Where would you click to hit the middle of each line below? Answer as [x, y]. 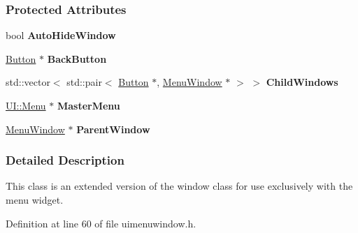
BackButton [77, 58]
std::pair [84, 82]
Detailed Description [65, 160]
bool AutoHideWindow [61, 35]
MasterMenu [88, 105]
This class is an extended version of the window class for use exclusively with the [179, 186]
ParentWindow [113, 129]
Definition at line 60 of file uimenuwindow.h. [101, 223]
